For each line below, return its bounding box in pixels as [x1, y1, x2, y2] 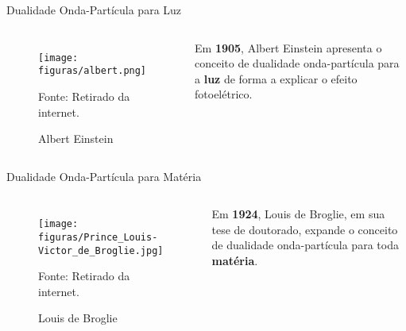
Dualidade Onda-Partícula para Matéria [6, 167, 202, 184]
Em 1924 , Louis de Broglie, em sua [211, 206, 385, 222]
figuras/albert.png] [38, 65, 147, 77]
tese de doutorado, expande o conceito [211, 221, 398, 237]
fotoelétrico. [195, 86, 253, 102]
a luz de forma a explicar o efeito [195, 70, 358, 87]
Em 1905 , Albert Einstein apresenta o [195, 39, 382, 56]
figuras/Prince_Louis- [38, 231, 158, 243]
